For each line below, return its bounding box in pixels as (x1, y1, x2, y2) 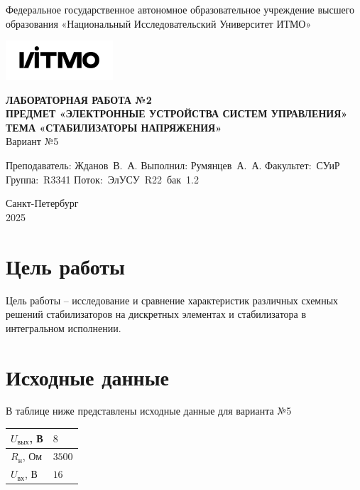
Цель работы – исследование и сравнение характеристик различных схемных (6, 292, 339, 307)
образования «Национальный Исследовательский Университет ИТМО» (6, 16, 312, 31)
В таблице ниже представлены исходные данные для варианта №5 (6, 403, 292, 418)
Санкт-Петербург (6, 196, 79, 211)
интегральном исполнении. (6, 320, 121, 335)
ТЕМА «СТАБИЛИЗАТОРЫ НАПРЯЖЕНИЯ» (6, 119, 222, 134)
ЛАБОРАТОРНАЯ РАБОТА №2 (6, 92, 152, 107)
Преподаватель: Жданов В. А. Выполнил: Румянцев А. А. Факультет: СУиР (6, 158, 340, 173)
